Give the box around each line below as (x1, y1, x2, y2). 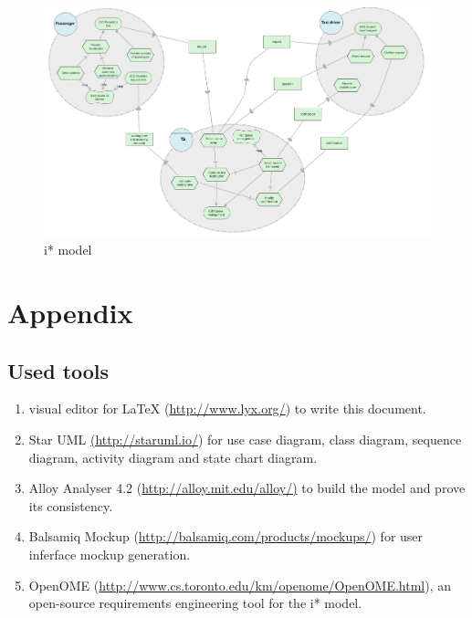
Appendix (7, 293, 133, 330)
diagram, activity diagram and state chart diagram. (28, 447, 318, 466)
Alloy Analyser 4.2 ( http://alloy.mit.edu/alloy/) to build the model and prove (28, 478, 466, 498)
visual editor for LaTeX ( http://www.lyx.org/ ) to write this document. (28, 399, 426, 418)
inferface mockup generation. (28, 544, 191, 563)
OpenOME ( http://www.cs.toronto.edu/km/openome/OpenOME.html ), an (28, 575, 452, 594)
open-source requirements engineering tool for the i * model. (28, 593, 362, 613)
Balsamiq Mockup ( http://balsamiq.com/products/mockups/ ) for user (28, 527, 424, 546)
